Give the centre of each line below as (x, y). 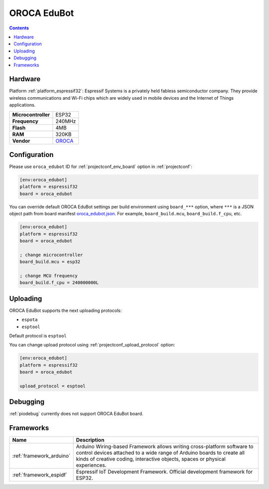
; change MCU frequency (49, 276)
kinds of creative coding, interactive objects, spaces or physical (151, 459)
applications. (22, 105)
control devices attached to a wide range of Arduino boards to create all (160, 453)
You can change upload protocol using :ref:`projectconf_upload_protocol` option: (92, 345)
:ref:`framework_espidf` (40, 475)
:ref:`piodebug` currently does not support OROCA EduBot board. (76, 414)
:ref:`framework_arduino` (41, 456)
